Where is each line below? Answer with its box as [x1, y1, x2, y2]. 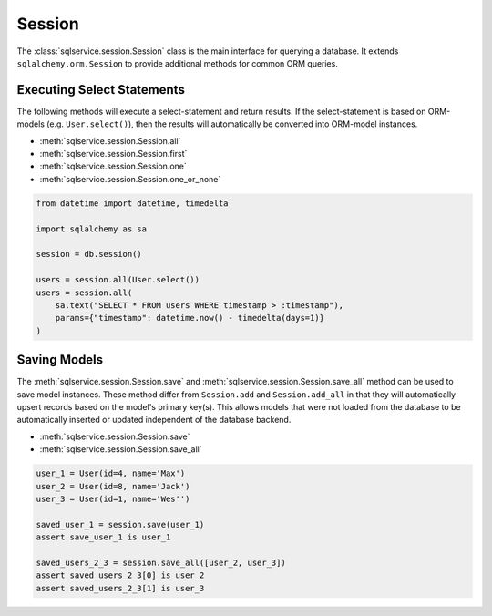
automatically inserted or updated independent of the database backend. [16, 415, 292, 426]
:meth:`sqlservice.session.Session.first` [39, 149, 188, 159]
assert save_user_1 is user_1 [36, 532, 171, 542]
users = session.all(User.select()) [36, 274, 200, 285]
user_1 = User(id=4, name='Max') [36, 468, 186, 478]
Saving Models [16, 352, 104, 368]
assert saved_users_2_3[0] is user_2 [36, 570, 205, 580]
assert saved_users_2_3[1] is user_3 [36, 583, 205, 593]
